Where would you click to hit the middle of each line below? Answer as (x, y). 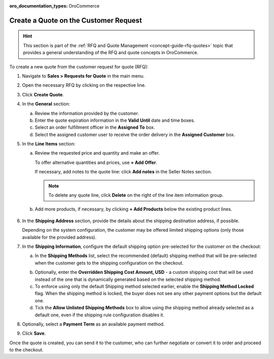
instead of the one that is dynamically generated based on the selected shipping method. (128, 279)
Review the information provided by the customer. (87, 113)
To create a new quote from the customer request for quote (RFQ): (79, 66)
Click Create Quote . (43, 94)
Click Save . (34, 333)
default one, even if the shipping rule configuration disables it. (99, 315)
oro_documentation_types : (39, 6)
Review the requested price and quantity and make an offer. (97, 153)
